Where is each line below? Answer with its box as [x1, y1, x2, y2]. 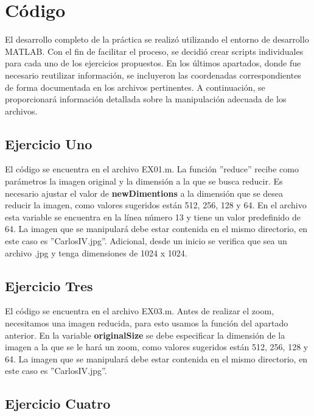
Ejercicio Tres [5, 276, 93, 295]
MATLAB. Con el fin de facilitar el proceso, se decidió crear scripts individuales [5, 44, 304, 57]
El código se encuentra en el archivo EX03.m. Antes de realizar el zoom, [5, 305, 274, 317]
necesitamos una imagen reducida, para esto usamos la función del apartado [5, 317, 288, 330]
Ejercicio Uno [5, 134, 92, 153]
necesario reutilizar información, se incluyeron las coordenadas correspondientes [5, 68, 301, 81]
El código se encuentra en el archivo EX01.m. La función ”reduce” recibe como [5, 163, 299, 175]
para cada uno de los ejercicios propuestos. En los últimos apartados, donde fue [5, 57, 301, 69]
